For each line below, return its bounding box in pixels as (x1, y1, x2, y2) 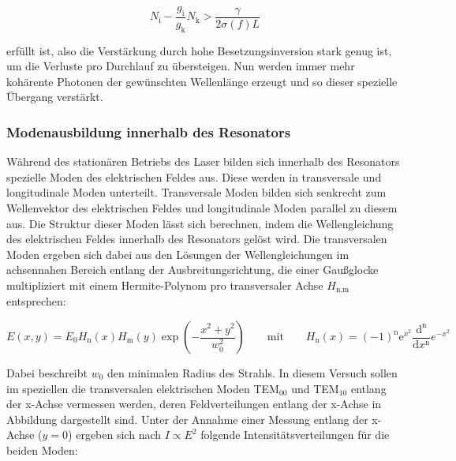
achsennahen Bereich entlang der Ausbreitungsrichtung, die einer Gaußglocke (6, 261, 379, 278)
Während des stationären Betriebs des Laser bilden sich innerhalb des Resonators (6, 153, 400, 170)
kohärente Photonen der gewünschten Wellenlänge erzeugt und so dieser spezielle (6, 73, 398, 89)
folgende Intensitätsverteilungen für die (200, 426, 390, 443)
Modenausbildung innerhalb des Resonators (6, 122, 291, 141)
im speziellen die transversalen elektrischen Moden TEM (6, 380, 279, 396)
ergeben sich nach (76, 426, 162, 443)
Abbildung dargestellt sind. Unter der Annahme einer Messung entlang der (6, 410, 368, 427)
